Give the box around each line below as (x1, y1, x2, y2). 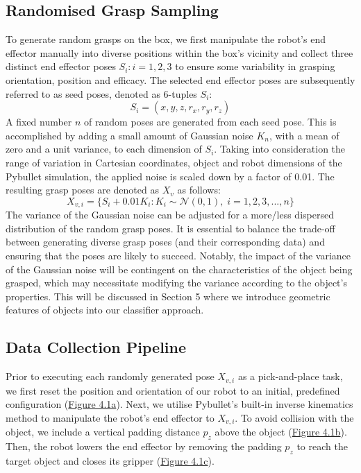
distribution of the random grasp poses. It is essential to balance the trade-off (6, 221, 335, 235)
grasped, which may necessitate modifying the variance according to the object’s (6, 275, 347, 290)
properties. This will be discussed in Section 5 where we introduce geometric (6, 289, 330, 303)
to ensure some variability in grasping (175, 59, 335, 74)
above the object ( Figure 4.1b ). (215, 424, 347, 439)
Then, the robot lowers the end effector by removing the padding (6, 439, 282, 454)
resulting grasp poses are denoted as (6, 182, 159, 197)
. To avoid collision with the (235, 410, 354, 424)
